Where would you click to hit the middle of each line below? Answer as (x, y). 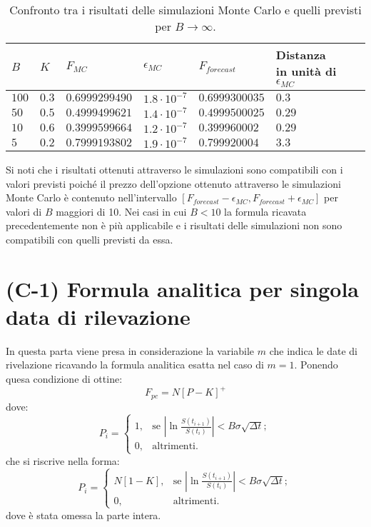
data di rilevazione (98, 316)
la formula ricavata (265, 211)
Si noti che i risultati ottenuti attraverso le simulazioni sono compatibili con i (174, 169)
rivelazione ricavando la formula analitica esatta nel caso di (135, 365)
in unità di (306, 71)
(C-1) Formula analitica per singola (182, 288)
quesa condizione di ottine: (64, 378)
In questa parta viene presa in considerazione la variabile (130, 350)
